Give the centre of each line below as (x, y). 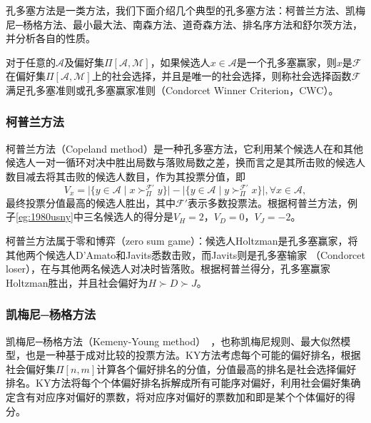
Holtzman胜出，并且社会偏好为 (77, 282)
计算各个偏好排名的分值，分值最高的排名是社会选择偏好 (227, 368)
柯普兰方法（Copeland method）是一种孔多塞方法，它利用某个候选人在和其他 (184, 148)
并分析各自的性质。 (51, 38)
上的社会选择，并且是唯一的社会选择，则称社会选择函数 (222, 76)
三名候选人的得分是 (128, 216)
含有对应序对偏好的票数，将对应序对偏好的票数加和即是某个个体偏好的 (180, 396)
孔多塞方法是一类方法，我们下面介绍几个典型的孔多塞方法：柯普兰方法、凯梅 (185, 10)
